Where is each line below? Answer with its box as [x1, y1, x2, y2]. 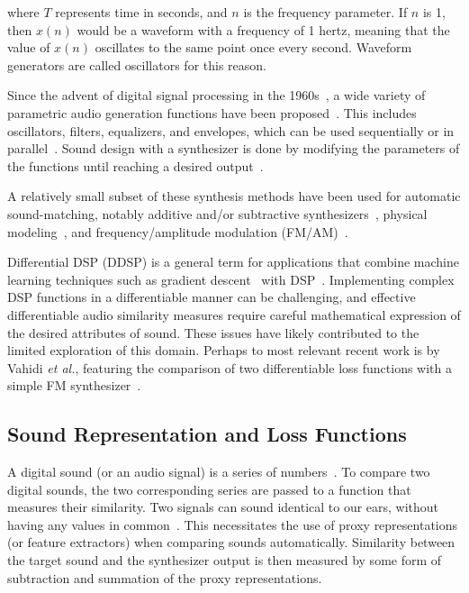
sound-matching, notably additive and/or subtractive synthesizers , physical [7, 204, 428, 223]
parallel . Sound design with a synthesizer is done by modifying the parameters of [7, 139, 460, 158]
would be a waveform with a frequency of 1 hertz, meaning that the [77, 20, 450, 39]
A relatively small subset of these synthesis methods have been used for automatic [7, 187, 461, 205]
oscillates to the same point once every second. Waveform [95, 38, 412, 57]
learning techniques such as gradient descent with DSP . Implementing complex [7, 269, 455, 288]
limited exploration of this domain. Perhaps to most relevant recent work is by [7, 341, 440, 360]
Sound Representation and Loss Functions [7, 420, 407, 448]
